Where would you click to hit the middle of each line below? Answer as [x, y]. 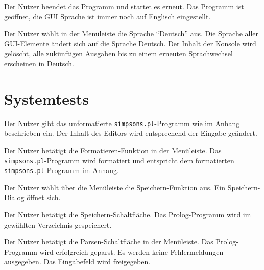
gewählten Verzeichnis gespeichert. [58, 224]
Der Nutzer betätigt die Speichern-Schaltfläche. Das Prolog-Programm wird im [128, 215]
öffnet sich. [44, 197]
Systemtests [47, 98]
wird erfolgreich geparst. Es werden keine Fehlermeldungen [131, 251]
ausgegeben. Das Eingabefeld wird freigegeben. [77, 262]
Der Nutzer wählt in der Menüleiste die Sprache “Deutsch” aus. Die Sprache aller [131, 33]
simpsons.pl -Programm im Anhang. [62, 170]
